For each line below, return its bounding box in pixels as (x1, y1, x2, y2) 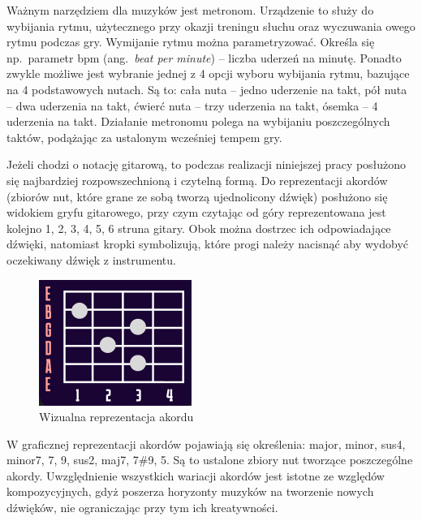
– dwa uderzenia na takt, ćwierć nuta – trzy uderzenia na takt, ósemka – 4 (6, 97, 378, 114)
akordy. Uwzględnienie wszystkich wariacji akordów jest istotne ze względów (6, 467, 385, 484)
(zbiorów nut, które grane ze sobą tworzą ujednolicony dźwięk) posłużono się (6, 187, 388, 205)
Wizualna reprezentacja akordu (39, 408, 194, 425)
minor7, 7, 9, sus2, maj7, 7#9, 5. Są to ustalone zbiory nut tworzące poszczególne (6, 451, 413, 468)
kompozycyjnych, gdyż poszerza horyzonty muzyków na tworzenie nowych (6, 483, 374, 500)
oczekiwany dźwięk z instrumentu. (6, 251, 176, 268)
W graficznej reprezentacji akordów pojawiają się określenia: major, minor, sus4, (6, 435, 406, 452)
